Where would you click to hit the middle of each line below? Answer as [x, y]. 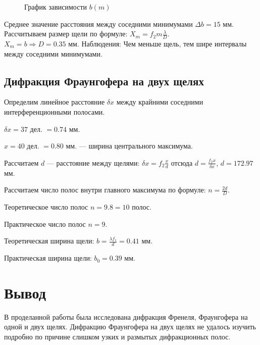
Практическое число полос [45, 224]
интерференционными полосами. [55, 112]
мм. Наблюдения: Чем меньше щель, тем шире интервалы [158, 44]
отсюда [182, 162]
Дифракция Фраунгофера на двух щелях [104, 81]
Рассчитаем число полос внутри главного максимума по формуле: [105, 190]
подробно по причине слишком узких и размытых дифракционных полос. [117, 336]
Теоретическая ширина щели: [49, 241]
